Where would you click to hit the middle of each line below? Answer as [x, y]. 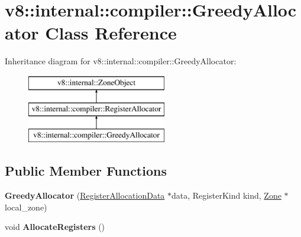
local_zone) [26, 207]
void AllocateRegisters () [55, 227]
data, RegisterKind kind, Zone [226, 195]
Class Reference [111, 33]
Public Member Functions [86, 171]
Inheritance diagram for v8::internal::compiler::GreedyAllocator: [121, 61]
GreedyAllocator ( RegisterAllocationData [85, 195]
